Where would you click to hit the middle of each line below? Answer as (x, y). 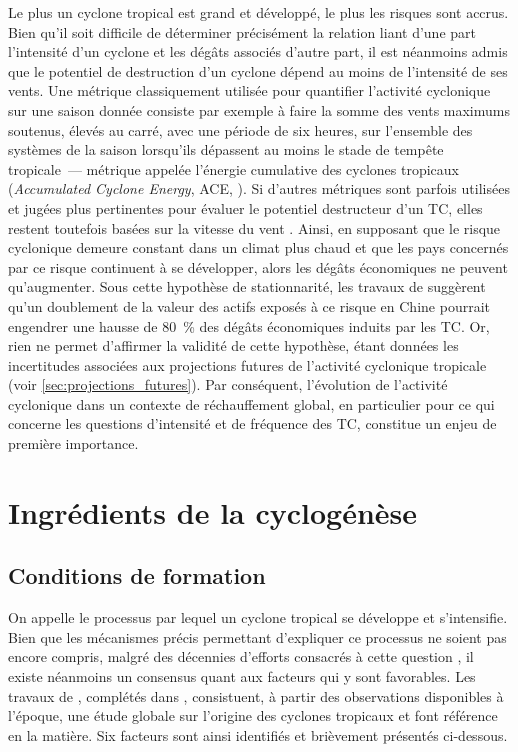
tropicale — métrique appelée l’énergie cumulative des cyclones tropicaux (234, 168)
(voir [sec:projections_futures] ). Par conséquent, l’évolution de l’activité (228, 384)
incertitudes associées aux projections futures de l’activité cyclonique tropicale (247, 364)
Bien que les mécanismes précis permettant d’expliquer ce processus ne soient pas (257, 636)
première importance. (73, 443)
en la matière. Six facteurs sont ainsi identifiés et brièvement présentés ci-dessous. (258, 734)
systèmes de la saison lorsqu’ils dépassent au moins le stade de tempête (226, 149)
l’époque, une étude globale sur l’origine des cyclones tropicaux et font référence (253, 715)
